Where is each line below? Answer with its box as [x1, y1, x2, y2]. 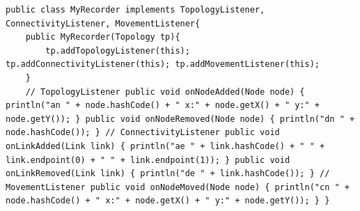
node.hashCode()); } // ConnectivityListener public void [6, 127, 280, 138]
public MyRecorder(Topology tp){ [25, 32, 180, 42]
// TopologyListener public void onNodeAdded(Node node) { [25, 86, 305, 97]
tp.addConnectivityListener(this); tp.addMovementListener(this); [6, 59, 320, 70]
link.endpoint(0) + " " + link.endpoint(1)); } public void [6, 155, 290, 165]
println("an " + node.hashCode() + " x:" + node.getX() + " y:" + [6, 100, 320, 111]
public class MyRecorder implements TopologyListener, [6, 5, 265, 15]
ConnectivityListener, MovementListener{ [6, 18, 201, 29]
